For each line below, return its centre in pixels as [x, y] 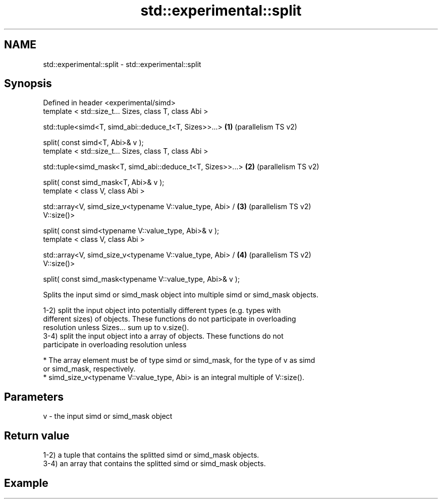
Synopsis [28, 84]
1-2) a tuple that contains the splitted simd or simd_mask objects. [151, 455]
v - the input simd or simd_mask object [108, 416]
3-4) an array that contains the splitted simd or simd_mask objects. [154, 464]
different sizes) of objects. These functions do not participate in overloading [170, 319]
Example [26, 483]
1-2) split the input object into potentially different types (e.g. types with [162, 310]
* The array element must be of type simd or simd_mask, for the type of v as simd [179, 360]
